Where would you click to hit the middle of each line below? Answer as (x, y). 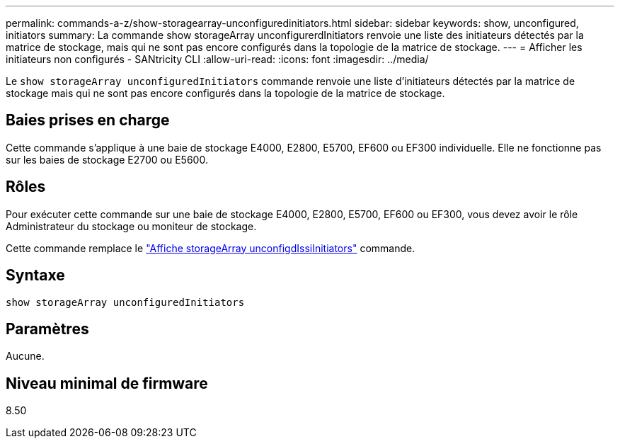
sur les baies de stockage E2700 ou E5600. (107, 159)
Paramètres (47, 329)
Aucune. (25, 356)
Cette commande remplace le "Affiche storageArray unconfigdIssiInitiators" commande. (211, 248)
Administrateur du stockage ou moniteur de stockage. (131, 226)
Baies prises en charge (88, 120)
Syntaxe (35, 275)
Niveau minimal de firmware (107, 383)
